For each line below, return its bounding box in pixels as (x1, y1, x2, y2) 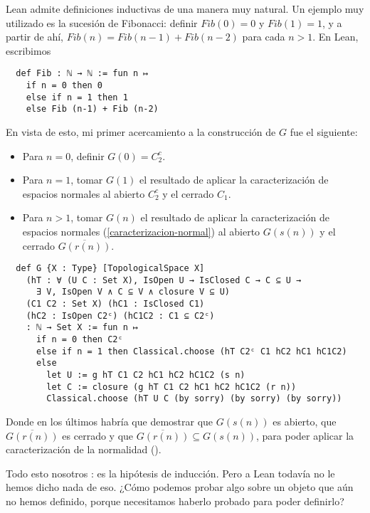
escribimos (6, 43, 51, 58)
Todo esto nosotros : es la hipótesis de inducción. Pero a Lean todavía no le (6, 465, 335, 480)
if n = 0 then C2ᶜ (36, 334, 123, 345)
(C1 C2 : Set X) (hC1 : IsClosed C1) (26, 299, 205, 310)
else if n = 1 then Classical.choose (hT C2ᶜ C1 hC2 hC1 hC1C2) (36, 346, 347, 356)
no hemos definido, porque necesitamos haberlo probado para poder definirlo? (6, 494, 344, 508)
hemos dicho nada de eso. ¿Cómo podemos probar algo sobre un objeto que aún (6, 480, 354, 495)
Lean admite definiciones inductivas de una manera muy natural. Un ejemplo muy (6, 1, 364, 16)
